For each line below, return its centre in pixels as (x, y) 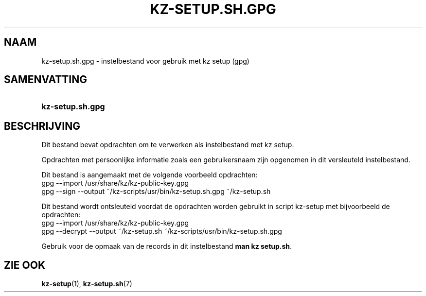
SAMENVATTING (45, 80)
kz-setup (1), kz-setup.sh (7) (87, 284)
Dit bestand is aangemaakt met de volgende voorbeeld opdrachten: (150, 175)
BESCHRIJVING (42, 126)
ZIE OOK (25, 265)
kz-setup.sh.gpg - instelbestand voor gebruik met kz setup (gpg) (145, 61)
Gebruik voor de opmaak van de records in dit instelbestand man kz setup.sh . (167, 246)
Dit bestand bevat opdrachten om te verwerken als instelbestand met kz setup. (168, 145)
